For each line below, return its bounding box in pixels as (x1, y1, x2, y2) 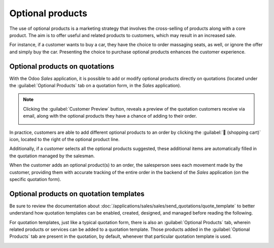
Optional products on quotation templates (9, 189, 145, 198)
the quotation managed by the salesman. (9, 153, 95, 159)
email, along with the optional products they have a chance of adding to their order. (23, 113, 197, 119)
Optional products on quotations (9, 62, 114, 70)
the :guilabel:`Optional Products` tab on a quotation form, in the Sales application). (9, 83, 181, 89)
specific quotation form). (9, 176, 61, 182)
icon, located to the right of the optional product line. (9, 136, 120, 142)
